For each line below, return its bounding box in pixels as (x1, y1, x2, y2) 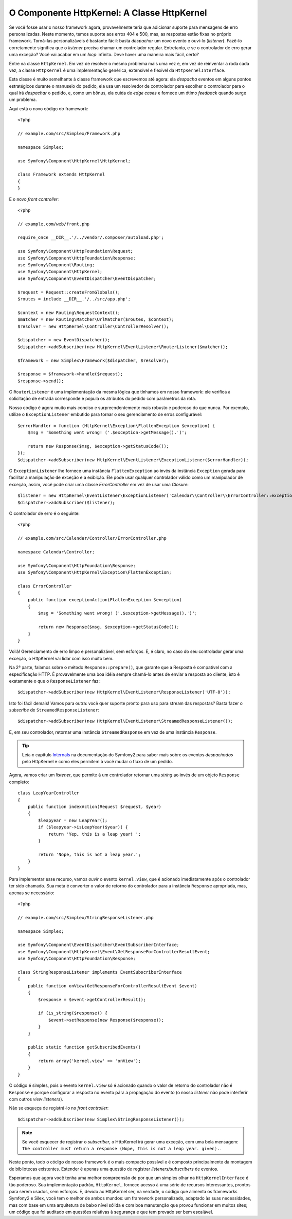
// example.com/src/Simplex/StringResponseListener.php (18, 915, 154, 920)
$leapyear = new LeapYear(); (38, 817, 108, 823)
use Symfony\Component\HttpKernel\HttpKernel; (18, 158, 131, 163)
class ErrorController (18, 583, 72, 589)
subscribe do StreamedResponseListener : (9, 707, 100, 713)
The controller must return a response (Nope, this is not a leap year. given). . (22, 1145, 221, 1151)
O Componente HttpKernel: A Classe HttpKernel (9, 7, 207, 18)
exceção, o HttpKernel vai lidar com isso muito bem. (9, 655, 114, 661)
